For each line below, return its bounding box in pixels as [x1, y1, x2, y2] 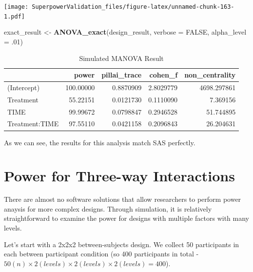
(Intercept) [7, 82, 40, 92]
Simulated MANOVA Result [79, 53, 164, 63]
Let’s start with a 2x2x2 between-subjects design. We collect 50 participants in [4, 239, 239, 249]
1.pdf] [4, 13, 25, 20]
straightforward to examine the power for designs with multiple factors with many [4, 213, 249, 223]
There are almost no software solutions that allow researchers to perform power [4, 194, 241, 204]
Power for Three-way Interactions [4, 166, 235, 186]
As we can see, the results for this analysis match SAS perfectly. [4, 137, 195, 147]
